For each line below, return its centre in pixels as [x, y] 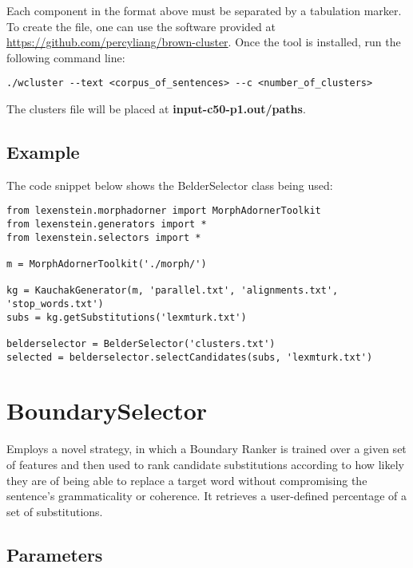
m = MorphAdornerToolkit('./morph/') [107, 264]
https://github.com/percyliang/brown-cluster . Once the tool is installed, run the [204, 42]
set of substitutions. [55, 511]
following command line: [66, 57]
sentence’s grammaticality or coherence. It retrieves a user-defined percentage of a [207, 496]
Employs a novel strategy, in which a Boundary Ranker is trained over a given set [206, 449]
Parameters [55, 554]
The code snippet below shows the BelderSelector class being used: [170, 185]
